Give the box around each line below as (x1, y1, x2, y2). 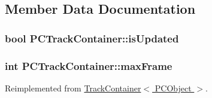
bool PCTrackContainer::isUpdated (5, 30, 179, 45)
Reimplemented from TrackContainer (5, 81, 141, 94)
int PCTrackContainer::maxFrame (5, 58, 172, 73)
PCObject (155, 81, 192, 94)
